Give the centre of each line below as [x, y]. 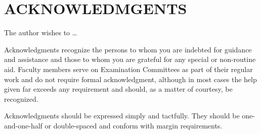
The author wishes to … [41, 32]
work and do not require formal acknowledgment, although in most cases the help [130, 79]
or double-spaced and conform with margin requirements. [134, 125]
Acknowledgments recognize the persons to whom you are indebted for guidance [128, 49]
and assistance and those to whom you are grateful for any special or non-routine [130, 59]
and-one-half [23, 125]
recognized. [21, 98]
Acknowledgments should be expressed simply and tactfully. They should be [122, 116]
